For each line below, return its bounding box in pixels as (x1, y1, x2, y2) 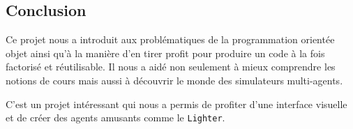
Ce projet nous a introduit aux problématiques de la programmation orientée (6, 32, 335, 47)
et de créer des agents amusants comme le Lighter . (6, 110, 225, 125)
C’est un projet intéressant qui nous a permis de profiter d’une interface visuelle (6, 96, 347, 111)
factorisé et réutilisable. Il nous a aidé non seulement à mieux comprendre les (6, 59, 336, 74)
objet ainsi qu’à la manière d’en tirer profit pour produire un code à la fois (6, 45, 325, 60)
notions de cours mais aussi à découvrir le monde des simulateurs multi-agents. (6, 73, 343, 87)
